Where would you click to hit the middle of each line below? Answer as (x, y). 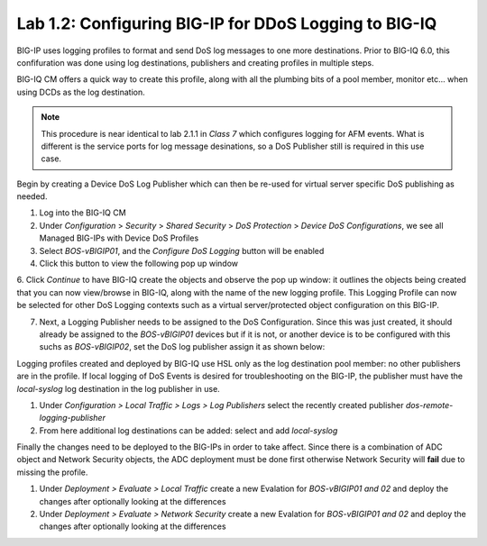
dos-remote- (429, 405)
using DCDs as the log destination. (81, 92)
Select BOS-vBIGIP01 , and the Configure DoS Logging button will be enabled (182, 250)
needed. (32, 196)
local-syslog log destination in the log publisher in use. (118, 388)
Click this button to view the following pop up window (139, 264)
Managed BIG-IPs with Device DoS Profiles (119, 238)
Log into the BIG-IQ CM (83, 213)
